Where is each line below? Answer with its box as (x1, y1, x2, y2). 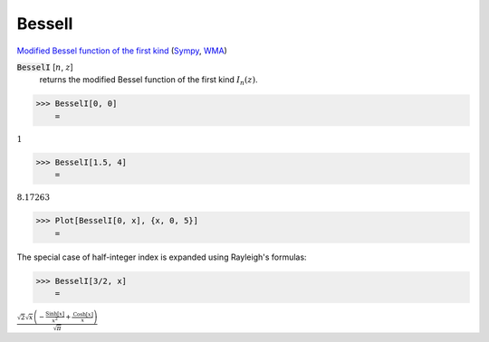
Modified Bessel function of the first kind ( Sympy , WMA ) (16, 45, 228, 56)
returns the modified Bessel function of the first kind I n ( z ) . (39, 74, 258, 88)
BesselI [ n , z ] (16, 62, 74, 72)
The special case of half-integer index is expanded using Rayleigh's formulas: (16, 252, 307, 262)
